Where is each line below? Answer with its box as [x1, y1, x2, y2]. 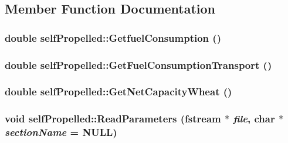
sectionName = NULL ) [5, 125, 117, 139]
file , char [233, 111, 275, 126]
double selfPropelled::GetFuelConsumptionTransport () [5, 57, 272, 72]
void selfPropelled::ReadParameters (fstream [5, 111, 221, 126]
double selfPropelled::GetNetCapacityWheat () [5, 84, 232, 99]
